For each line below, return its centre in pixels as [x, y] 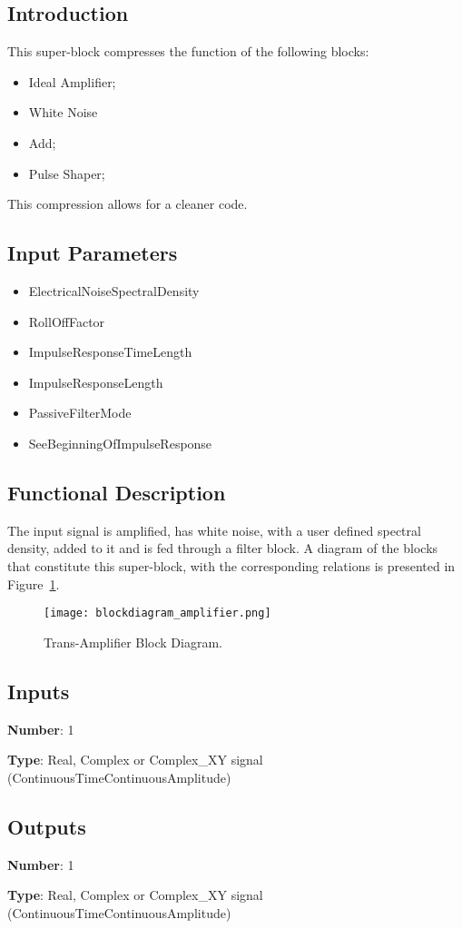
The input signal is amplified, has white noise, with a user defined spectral [214, 530]
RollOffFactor [67, 321]
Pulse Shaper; [67, 173]
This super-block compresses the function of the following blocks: [188, 51]
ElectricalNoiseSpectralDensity [114, 290]
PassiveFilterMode [80, 413]
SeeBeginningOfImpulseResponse [120, 443]
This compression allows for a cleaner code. [128, 204]
